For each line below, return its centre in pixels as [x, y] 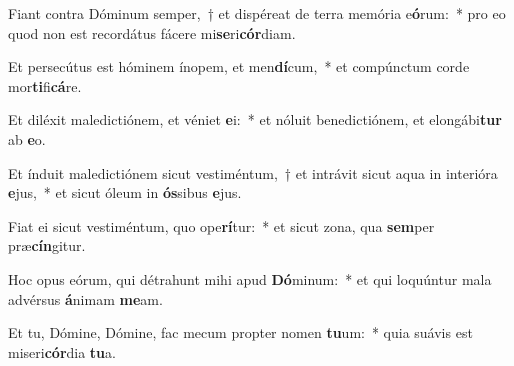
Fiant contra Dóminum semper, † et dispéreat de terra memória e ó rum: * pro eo [257, 13]
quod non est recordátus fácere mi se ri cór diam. [152, 32]
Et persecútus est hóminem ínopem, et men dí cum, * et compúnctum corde [239, 66]
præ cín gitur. [47, 245]
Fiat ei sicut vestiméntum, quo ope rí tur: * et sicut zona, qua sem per [221, 225]
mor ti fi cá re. [45, 85]
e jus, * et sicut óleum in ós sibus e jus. [125, 192]
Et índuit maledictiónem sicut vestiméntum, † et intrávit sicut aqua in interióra [253, 172]
